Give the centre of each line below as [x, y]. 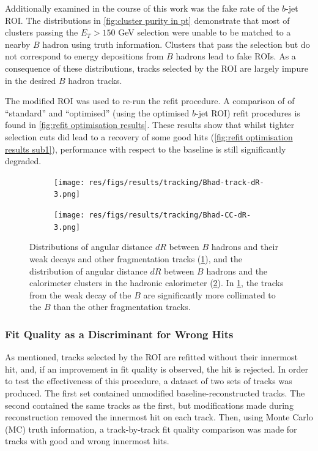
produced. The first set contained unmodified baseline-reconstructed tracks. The [155, 392]
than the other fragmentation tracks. [122, 307]
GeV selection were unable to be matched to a [205, 32]
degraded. [23, 161]
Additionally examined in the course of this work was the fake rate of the [142, 8]
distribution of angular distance [88, 271]
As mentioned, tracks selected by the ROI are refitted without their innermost [151, 357]
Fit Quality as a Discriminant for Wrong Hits [119, 334]
